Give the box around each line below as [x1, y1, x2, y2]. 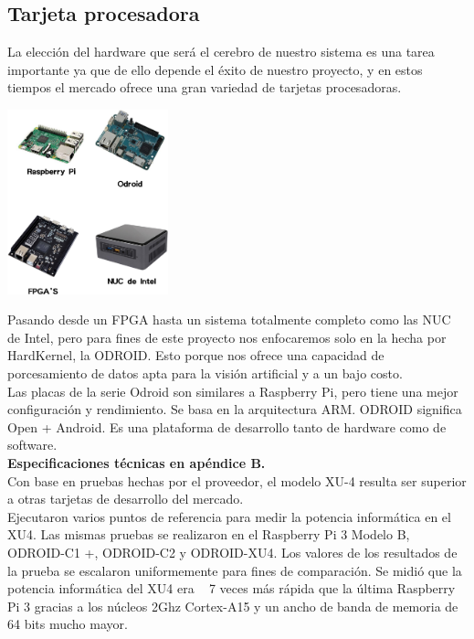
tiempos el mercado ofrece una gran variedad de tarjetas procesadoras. [7, 78, 402, 97]
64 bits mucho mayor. [7, 614, 128, 634]
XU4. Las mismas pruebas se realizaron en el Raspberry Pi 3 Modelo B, [7, 525, 410, 544]
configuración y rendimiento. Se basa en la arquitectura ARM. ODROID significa [7, 399, 462, 419]
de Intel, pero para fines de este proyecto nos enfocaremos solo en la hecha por [7, 327, 447, 346]
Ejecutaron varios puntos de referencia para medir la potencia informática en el [7, 506, 451, 526]
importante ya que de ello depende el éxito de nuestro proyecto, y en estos [7, 59, 423, 79]
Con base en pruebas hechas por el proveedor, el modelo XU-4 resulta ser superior [7, 471, 467, 490]
